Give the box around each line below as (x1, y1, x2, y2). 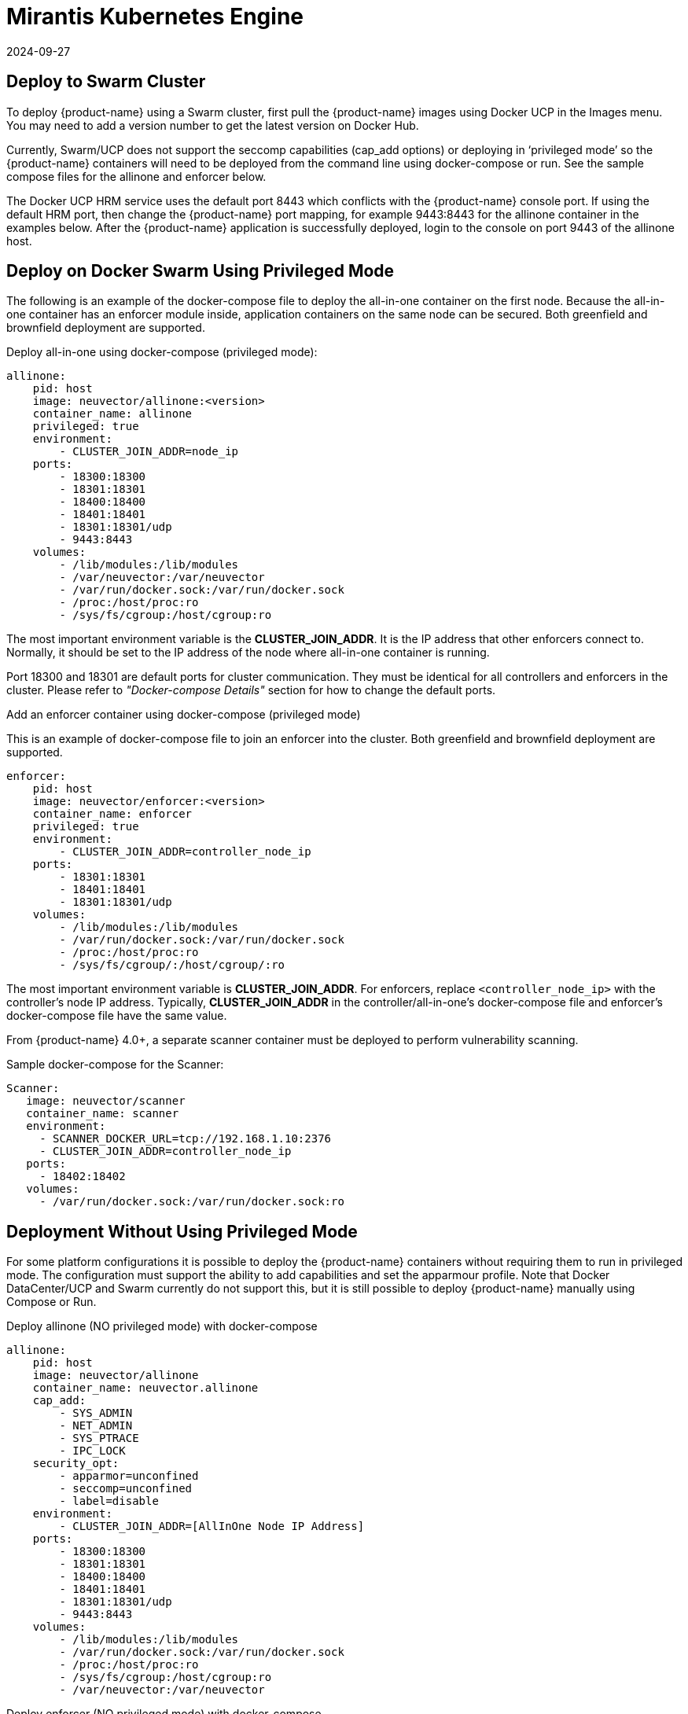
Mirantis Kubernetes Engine (6, 3, 304, 30)
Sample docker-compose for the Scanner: (6, 1057, 224, 1072)
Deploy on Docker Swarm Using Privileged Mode (6, 261, 395, 281)
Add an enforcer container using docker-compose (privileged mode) (6, 708, 361, 722)
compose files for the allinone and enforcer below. (6, 169, 267, 183)
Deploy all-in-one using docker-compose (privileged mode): (6, 345, 318, 359)
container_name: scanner (26, 1107, 179, 1120)
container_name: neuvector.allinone (32, 1381, 259, 1395)
